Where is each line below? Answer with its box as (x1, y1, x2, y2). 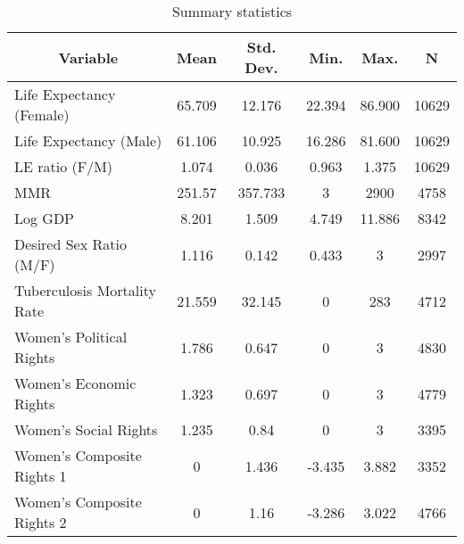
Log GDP (14, 208, 75, 228)
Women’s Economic (14, 373, 137, 393)
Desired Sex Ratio (14, 234, 127, 254)
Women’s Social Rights (14, 419, 158, 440)
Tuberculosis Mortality (14, 280, 156, 301)
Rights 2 (14, 512, 67, 532)
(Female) (14, 104, 70, 125)
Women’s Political (14, 326, 128, 347)
